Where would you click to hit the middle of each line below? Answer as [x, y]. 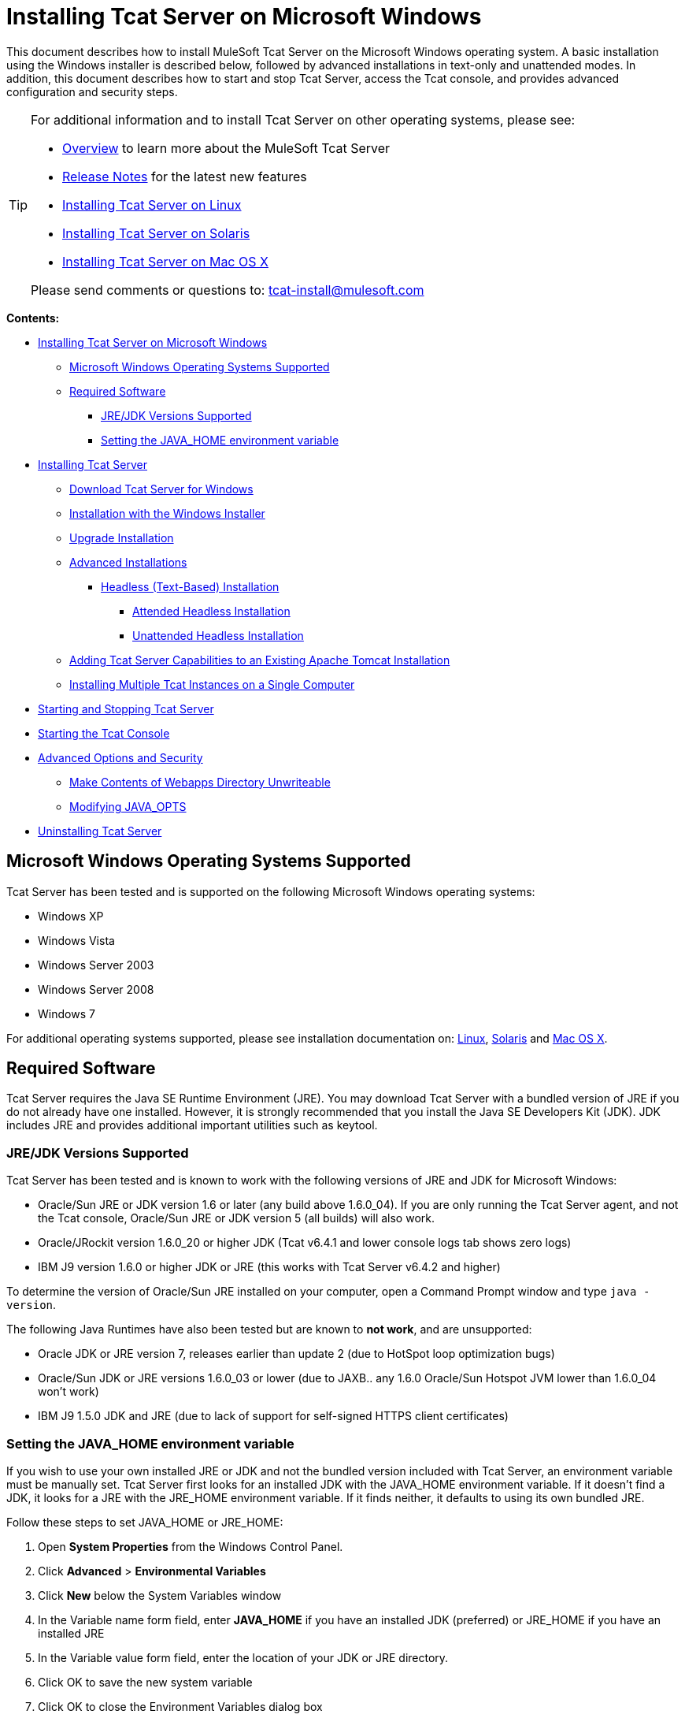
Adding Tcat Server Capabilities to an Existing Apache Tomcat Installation [260, 660]
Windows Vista [76, 940]
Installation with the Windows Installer [167, 513]
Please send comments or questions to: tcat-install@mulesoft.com [228, 290]
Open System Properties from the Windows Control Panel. [191, 1546]
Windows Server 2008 [96, 989]
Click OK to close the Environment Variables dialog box [180, 1706]
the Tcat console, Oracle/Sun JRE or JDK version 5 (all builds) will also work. [237, 1218]
